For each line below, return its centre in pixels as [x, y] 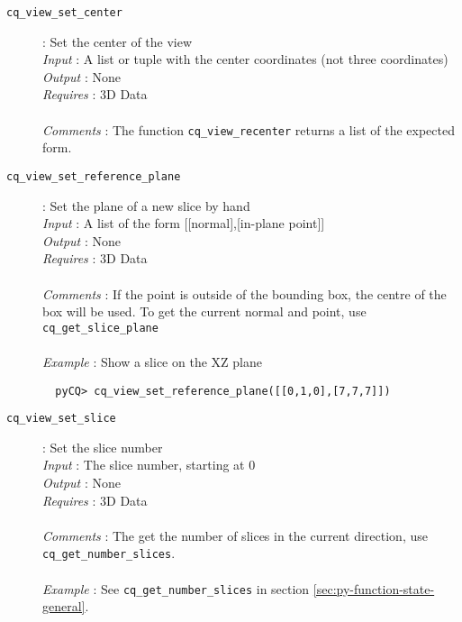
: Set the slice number [103, 447]
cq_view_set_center [64, 13]
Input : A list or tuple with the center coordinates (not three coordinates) [245, 59]
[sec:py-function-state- [374, 588]
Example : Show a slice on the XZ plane [152, 361]
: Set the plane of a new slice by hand [146, 205]
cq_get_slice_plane [100, 328]
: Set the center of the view [118, 41]
